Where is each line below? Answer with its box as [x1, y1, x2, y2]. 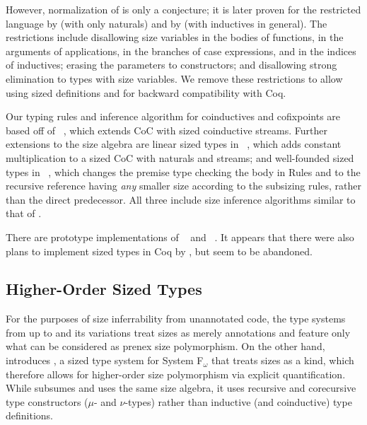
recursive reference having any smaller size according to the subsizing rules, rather [6, 178, 361, 193]
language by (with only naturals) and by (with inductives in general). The [6, 16, 327, 30]
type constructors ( [6, 394, 88, 409]
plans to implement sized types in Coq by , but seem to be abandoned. [6, 243, 313, 258]
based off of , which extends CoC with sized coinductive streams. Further [6, 122, 327, 137]
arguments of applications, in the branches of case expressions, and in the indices [6, 43, 356, 58]
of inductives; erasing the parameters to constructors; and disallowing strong [6, 57, 337, 72]
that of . [6, 206, 42, 221]
